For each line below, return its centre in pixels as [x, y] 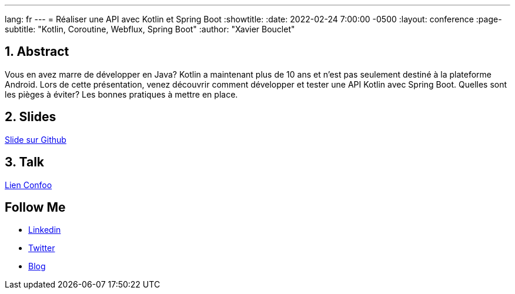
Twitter [42, 248]
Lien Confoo [29, 185]
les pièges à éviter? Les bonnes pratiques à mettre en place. [121, 94]
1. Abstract [37, 52]
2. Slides [31, 117]
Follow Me [35, 207]
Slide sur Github [36, 139]
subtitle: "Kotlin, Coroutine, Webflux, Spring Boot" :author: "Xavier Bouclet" [150, 29]
